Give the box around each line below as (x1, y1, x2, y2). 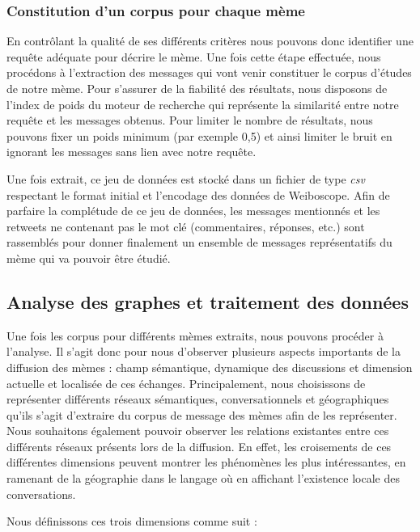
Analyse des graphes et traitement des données (6, 289, 409, 314)
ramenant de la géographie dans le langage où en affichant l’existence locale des (6, 470, 400, 487)
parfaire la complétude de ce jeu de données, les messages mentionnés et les (6, 202, 380, 219)
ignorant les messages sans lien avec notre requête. (6, 143, 257, 160)
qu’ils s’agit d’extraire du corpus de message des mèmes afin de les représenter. (6, 406, 397, 423)
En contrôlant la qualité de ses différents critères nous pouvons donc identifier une (6, 32, 414, 49)
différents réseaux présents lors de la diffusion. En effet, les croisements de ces (6, 437, 392, 454)
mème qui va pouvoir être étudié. (6, 249, 171, 266)
